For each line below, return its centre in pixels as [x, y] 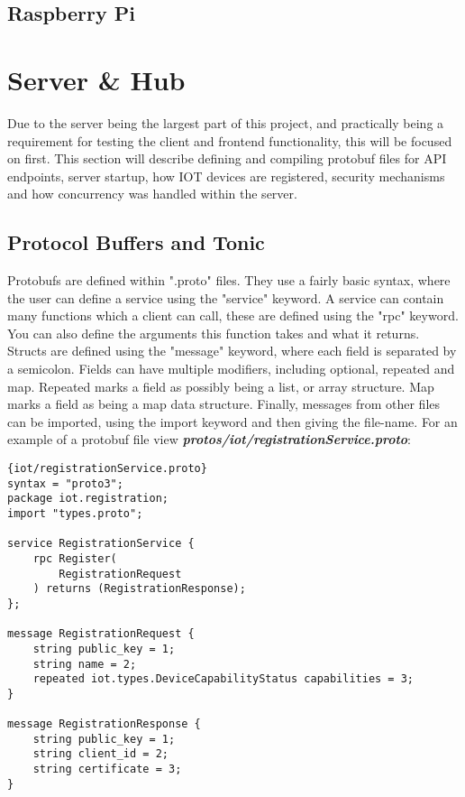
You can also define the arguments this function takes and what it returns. [214, 333]
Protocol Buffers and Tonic [136, 242]
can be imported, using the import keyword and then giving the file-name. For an [232, 421]
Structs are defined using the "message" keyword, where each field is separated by [232, 351]
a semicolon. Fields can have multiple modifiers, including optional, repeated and [231, 369]
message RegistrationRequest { [101, 634]
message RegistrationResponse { [104, 724]
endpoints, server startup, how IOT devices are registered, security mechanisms [226, 176]
